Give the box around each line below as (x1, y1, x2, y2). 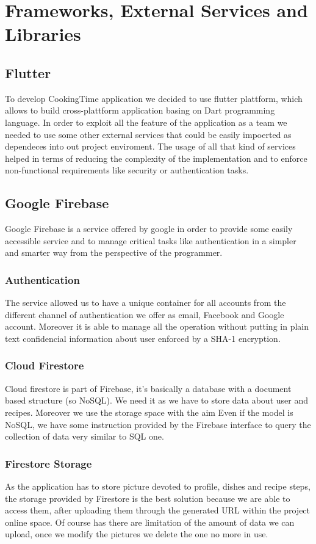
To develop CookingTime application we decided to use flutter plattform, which (5, 92, 303, 104)
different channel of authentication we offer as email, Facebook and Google (5, 308, 284, 321)
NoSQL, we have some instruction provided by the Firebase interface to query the (5, 418, 311, 430)
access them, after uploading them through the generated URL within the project (5, 504, 311, 517)
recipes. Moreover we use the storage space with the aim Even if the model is (5, 405, 293, 418)
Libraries (5, 21, 81, 46)
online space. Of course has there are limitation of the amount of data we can (5, 515, 295, 528)
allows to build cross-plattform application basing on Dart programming (5, 104, 275, 117)
